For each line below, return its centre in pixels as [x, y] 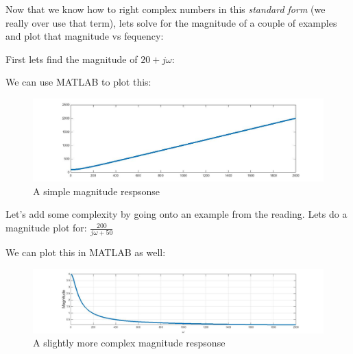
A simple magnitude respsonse [97, 191]
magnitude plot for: [46, 228]
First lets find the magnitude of [72, 59]
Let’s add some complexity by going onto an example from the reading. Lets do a [176, 214]
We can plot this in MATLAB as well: [86, 252]
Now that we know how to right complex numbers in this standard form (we [166, 9]
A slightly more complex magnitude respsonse [129, 343]
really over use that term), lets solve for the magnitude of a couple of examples [171, 22]
